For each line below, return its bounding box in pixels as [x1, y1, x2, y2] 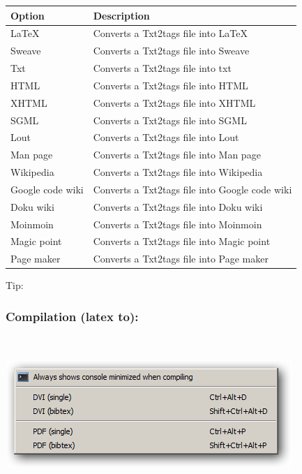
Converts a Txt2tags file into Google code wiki [93, 182, 292, 196]
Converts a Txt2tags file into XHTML [93, 95, 256, 110]
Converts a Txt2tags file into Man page [93, 147, 261, 162]
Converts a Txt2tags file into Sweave [93, 43, 250, 58]
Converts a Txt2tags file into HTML [93, 77, 248, 92]
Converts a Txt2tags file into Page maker [93, 251, 269, 266]
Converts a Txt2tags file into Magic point [93, 234, 271, 249]
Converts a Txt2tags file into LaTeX [93, 26, 248, 40]
